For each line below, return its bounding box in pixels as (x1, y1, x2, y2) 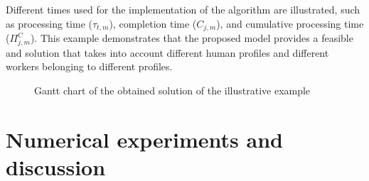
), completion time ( (109, 16, 197, 31)
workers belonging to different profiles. (6, 59, 173, 74)
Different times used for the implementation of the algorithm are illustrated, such (6, 2, 360, 16)
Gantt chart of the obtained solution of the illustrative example (34, 82, 311, 97)
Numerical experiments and (6, 124, 283, 153)
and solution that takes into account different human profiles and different (6, 45, 329, 60)
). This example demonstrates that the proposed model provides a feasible (30, 31, 353, 45)
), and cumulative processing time (216, 16, 364, 31)
